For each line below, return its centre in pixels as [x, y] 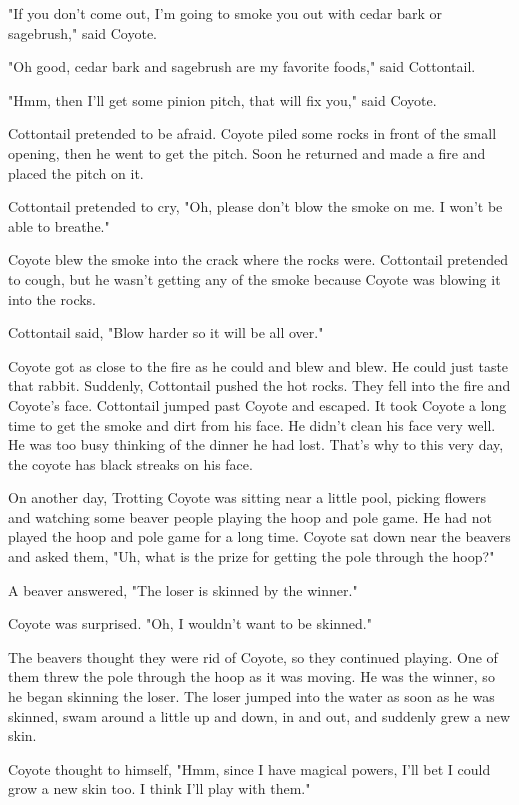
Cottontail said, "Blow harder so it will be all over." [166, 332]
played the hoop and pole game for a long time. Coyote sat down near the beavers [259, 536]
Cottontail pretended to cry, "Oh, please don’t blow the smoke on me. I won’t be [255, 206]
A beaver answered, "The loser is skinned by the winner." [183, 589]
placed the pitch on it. [76, 172]
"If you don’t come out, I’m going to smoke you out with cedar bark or [225, 13]
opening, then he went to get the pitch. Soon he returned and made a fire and [247, 152]
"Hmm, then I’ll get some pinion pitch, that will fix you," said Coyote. [222, 99]
